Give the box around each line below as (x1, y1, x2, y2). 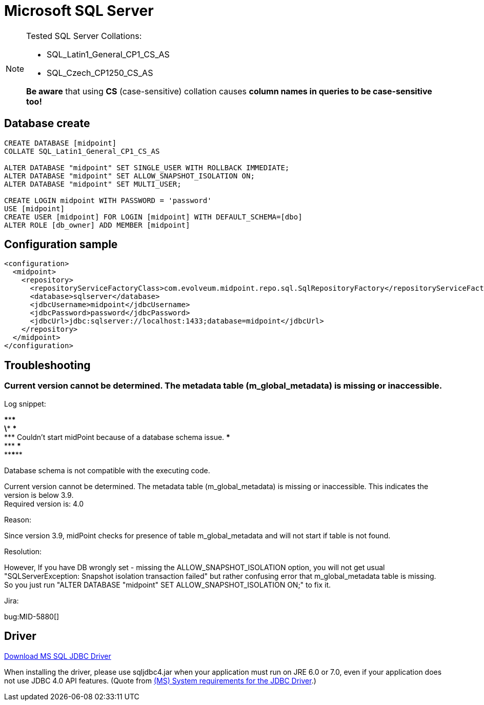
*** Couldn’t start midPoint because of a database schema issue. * (4, 432, 230, 441)
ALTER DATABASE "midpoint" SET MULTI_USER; (4, 179, 181, 188)
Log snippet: (4, 399, 46, 408)
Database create (4, 117, 90, 130)
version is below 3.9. (4, 490, 74, 499)
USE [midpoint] (4, 204, 65, 213)
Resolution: (4, 547, 42, 556)
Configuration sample (4, 238, 118, 251)
